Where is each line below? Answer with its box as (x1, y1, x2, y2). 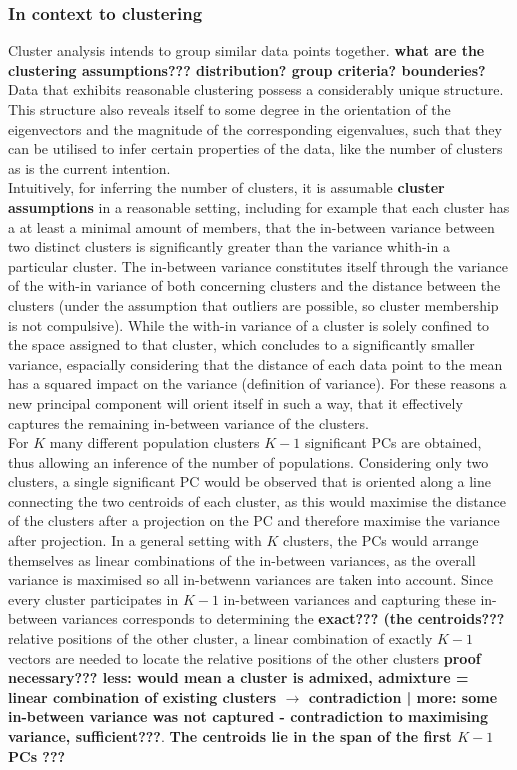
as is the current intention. (8, 157, 171, 178)
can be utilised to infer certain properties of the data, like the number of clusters (8, 138, 503, 159)
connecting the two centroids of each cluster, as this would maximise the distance (8, 490, 506, 511)
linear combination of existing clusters (8, 686, 277, 707)
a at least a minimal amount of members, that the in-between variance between (8, 216, 495, 237)
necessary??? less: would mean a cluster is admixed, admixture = (8, 667, 469, 688)
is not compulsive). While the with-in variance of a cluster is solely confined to (8, 314, 490, 335)
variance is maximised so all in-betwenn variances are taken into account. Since (8, 569, 493, 590)
